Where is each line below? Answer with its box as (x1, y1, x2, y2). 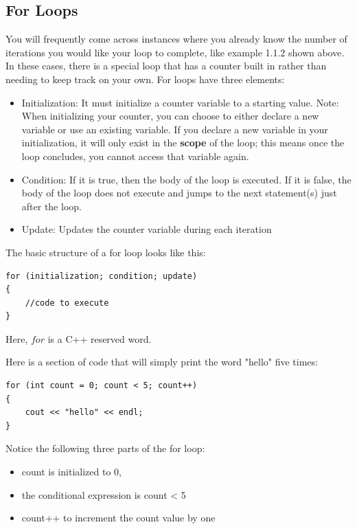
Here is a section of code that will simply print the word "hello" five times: (5, 354, 318, 369)
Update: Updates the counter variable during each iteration (21, 222, 272, 236)
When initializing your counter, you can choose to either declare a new (21, 109, 319, 123)
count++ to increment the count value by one (21, 510, 216, 525)
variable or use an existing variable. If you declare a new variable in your (21, 122, 328, 136)
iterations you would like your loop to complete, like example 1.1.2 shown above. (5, 45, 345, 59)
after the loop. (21, 199, 82, 213)
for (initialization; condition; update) (5, 271, 198, 281)
